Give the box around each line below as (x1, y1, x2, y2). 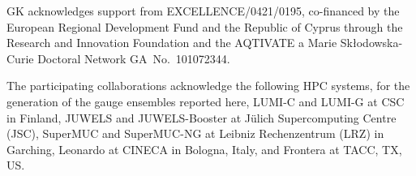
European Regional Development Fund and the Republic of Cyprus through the (6, 18, 403, 35)
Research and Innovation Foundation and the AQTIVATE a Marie (6, 34, 337, 51)
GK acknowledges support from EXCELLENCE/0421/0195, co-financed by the (6, 2, 400, 19)
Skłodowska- (340, 34, 403, 51)
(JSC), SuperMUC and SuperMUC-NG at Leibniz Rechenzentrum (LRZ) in (6, 125, 384, 142)
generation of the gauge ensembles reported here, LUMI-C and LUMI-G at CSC (6, 92, 405, 109)
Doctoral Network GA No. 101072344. (37, 49, 230, 67)
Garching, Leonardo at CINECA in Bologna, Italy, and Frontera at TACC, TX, (6, 140, 402, 157)
